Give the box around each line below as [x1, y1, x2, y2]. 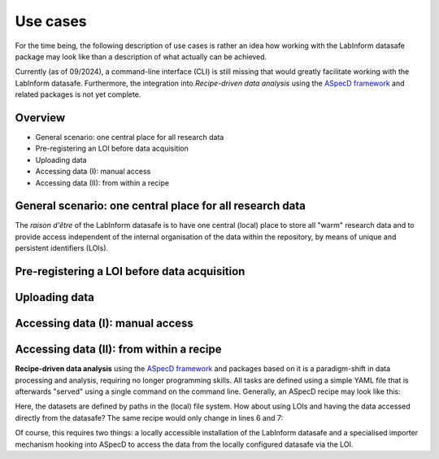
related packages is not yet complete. [15, 90, 141, 99]
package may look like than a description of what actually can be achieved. [15, 51, 267, 61]
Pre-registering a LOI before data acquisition [15, 264, 246, 278]
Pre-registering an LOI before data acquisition [35, 143, 189, 154]
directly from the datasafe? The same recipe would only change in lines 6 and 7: [15, 413, 284, 422]
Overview [15, 111, 66, 125]
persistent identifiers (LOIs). [15, 243, 109, 253]
